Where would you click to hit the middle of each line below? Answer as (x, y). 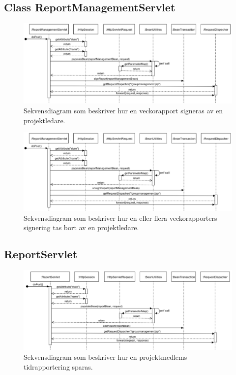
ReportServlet (41, 254)
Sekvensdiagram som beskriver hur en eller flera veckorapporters (120, 218)
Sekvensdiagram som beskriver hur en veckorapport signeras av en (123, 110)
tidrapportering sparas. (58, 366)
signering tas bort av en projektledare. (81, 227)
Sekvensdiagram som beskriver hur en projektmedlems (105, 357)
